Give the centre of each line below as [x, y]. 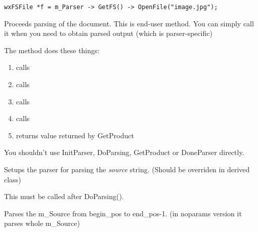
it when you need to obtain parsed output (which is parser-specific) [108, 33]
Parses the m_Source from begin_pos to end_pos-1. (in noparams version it [123, 213]
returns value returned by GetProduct [75, 135]
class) [13, 179]
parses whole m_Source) [42, 223]
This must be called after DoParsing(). [64, 196]
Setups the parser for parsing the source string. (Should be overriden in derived [127, 169]
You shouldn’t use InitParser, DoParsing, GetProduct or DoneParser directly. [124, 152]
